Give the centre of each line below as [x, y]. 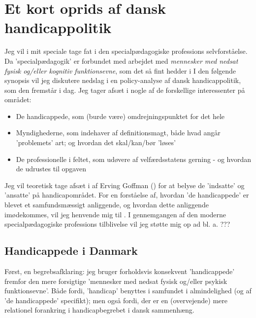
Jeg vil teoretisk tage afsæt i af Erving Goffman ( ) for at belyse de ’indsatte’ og [125, 185]
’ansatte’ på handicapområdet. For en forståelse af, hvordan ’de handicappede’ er [127, 195]
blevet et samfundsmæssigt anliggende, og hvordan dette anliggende [107, 205]
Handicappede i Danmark [71, 251]
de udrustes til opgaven [51, 169]
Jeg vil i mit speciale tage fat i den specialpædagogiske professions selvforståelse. [126, 51]
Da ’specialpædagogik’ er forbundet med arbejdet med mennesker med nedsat [121, 60]
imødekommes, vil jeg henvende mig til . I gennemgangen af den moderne [115, 214]
